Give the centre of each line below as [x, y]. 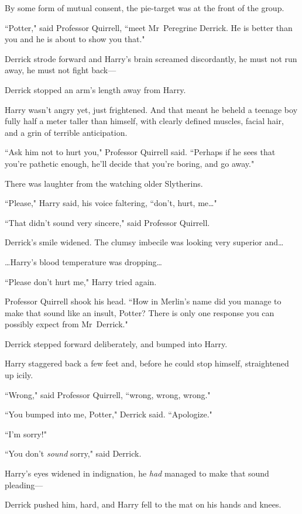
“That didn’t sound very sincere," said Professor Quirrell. [107, 222]
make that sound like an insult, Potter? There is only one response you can [140, 312]
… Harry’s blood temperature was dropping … [83, 261]
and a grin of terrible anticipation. [66, 132]
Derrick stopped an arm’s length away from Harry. [95, 89]
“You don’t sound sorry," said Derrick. [73, 453]
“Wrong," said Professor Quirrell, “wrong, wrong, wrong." [108, 394]
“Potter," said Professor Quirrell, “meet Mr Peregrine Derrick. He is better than [149, 27]
